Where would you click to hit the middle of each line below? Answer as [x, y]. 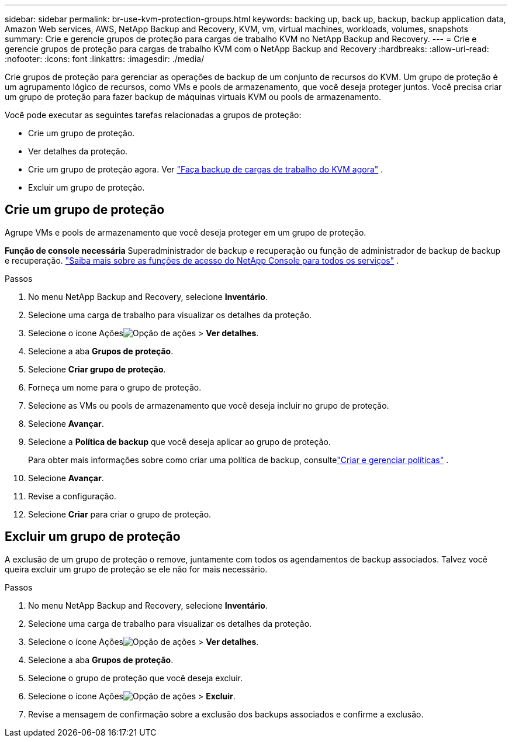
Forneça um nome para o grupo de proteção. [115, 387]
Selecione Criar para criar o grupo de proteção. [120, 514]
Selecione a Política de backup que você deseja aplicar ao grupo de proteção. [179, 441]
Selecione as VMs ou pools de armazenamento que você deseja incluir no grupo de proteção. [209, 405]
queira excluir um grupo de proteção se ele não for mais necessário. [136, 569]
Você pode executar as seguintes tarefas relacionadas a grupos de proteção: [153, 115]
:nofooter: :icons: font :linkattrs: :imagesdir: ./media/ [105, 59]
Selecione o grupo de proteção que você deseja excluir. [136, 678]
